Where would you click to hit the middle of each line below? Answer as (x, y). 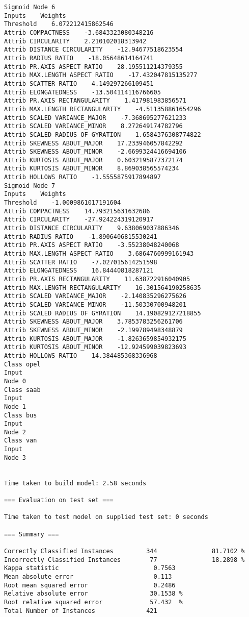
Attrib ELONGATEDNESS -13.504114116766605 (82, 92)
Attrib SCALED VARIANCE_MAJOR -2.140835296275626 (95, 296)
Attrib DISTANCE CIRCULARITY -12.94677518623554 (93, 50)
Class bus (21, 415)
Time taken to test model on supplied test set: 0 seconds (106, 517)
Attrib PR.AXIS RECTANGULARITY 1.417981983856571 (95, 101)
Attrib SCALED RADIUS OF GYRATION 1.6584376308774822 (103, 134)
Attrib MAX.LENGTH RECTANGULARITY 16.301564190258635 (103, 288)
